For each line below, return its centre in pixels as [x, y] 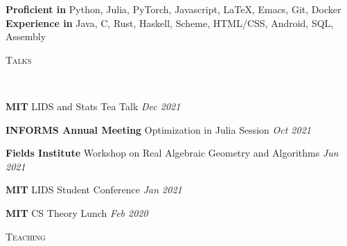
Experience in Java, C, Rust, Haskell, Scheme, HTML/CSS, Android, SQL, [170, 23]
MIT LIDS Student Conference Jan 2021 [94, 190]
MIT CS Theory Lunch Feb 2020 [77, 212]
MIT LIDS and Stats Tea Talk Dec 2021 [93, 106]
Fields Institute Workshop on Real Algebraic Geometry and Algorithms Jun [172, 153]
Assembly [26, 36]
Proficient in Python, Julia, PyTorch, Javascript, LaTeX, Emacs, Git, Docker [173, 9]
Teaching [26, 236]
